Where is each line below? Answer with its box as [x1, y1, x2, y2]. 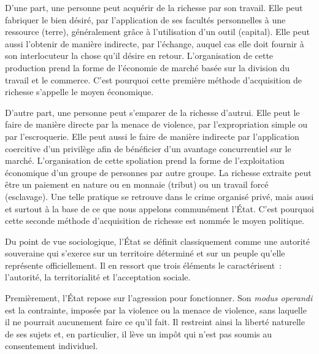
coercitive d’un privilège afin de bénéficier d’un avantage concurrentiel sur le [5, 142, 291, 155]
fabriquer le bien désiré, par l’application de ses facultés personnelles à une [5, 13, 286, 26]
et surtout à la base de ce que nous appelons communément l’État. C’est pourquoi [5, 202, 314, 215]
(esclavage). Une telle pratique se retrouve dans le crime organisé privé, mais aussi [5, 190, 314, 202]
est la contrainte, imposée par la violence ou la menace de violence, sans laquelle [5, 303, 307, 316]
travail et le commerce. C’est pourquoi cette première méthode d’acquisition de [5, 73, 302, 86]
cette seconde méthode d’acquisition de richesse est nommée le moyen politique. [5, 214, 305, 227]
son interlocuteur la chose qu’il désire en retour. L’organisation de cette [5, 49, 274, 62]
